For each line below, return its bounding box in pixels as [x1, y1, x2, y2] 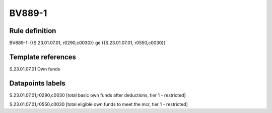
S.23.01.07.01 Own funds [9, 65, 60, 72]
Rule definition [9, 26, 56, 35]
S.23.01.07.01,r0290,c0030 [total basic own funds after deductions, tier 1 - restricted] [9, 92, 186, 98]
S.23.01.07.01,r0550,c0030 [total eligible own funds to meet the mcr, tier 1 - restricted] [9, 101, 188, 107]
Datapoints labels [9, 79, 65, 87]
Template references [9, 52, 77, 61]
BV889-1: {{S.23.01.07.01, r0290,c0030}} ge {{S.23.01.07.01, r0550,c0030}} [9, 40, 166, 46]
